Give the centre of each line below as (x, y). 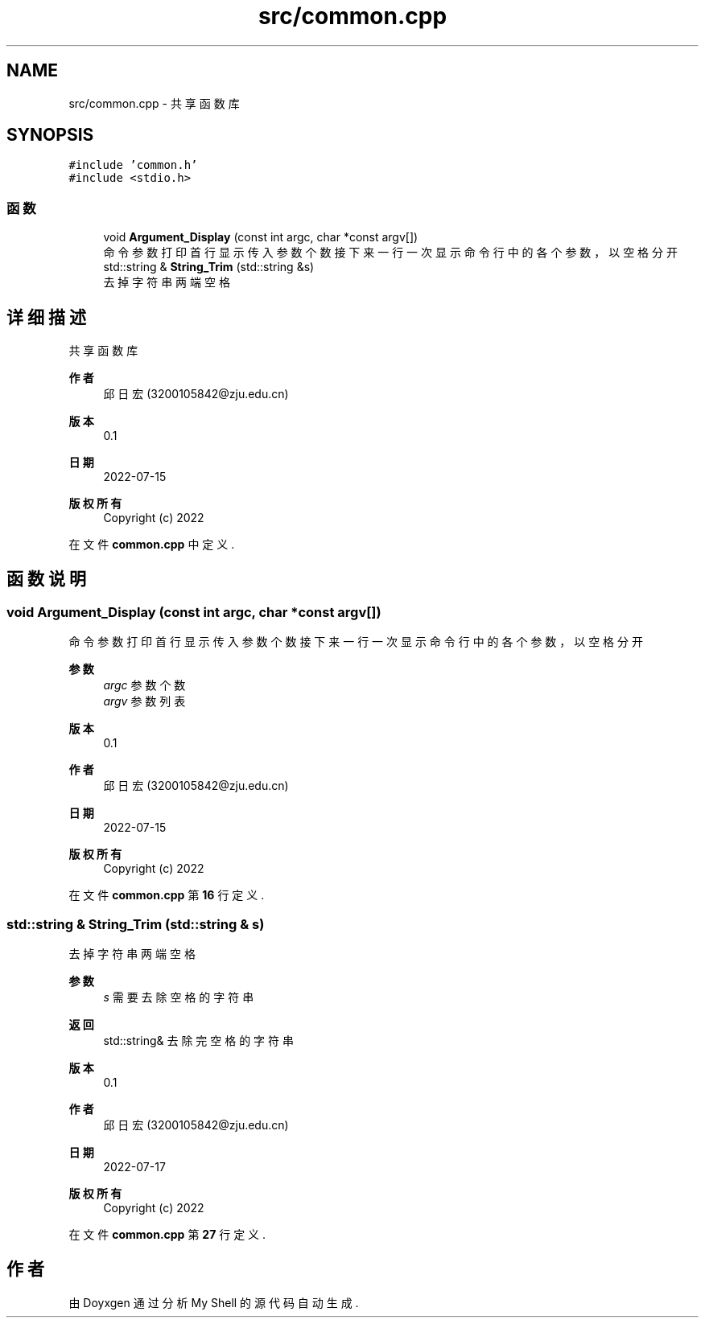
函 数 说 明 (46, 579)
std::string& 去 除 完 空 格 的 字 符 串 (198, 1040)
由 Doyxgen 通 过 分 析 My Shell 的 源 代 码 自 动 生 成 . (214, 1302)
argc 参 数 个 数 (144, 685)
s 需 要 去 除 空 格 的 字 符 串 (179, 997)
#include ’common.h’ (133, 165)
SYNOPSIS (50, 135)
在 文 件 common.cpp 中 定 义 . (152, 545)
